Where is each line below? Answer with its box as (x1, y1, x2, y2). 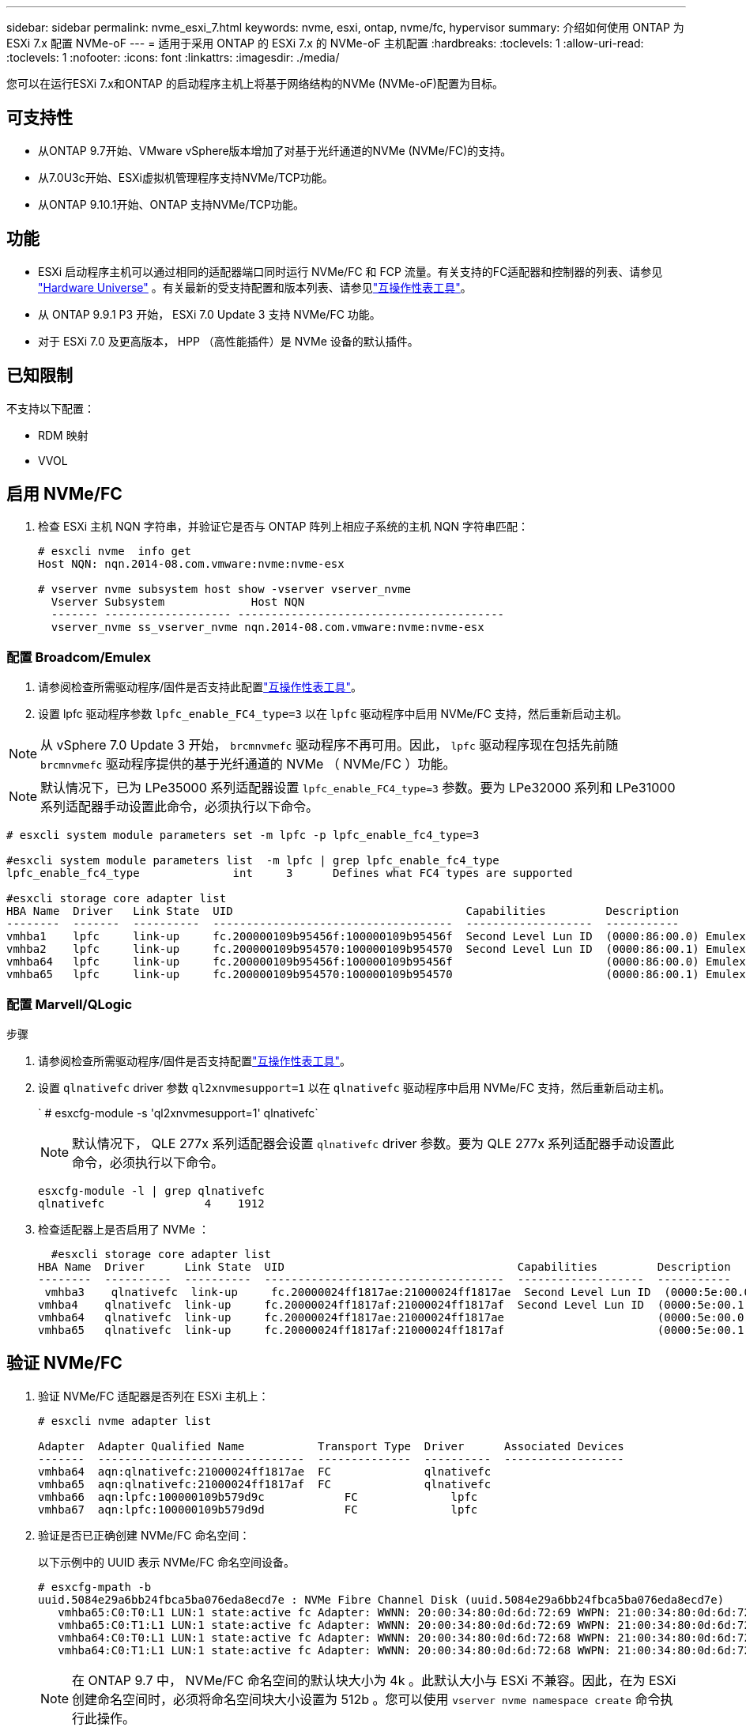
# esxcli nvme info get (38, 545, 191, 558)
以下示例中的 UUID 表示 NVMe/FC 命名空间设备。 (38, 1555, 296, 1569)
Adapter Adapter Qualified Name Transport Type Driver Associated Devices (38, 1439, 624, 1453)
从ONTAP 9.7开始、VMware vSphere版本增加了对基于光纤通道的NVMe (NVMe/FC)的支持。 (38, 143, 512, 157)
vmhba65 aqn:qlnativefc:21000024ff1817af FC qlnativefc (38, 1477, 492, 1491)
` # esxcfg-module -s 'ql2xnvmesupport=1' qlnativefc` (38, 1105, 318, 1120)
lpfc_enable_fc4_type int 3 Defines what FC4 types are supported (6, 867, 573, 880)
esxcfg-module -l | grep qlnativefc (38, 1184, 265, 1197)
